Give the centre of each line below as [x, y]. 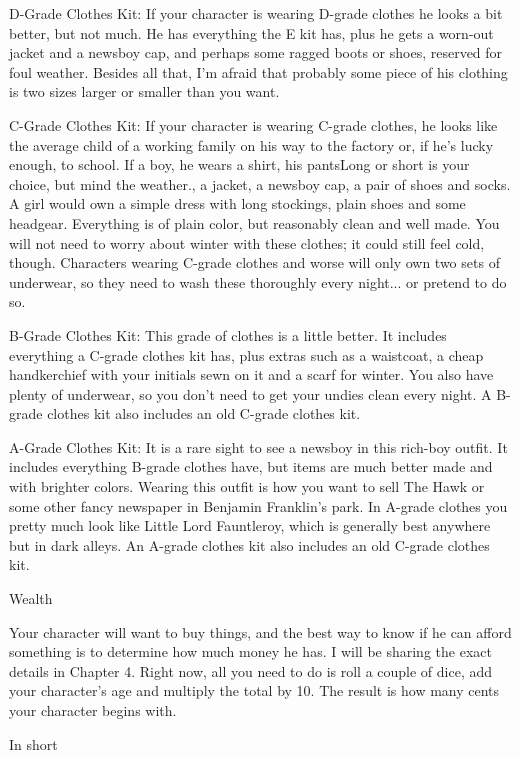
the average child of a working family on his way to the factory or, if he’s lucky [251, 144]
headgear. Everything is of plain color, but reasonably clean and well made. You [254, 222]
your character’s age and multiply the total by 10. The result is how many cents [254, 690]
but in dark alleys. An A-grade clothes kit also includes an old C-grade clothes [249, 544]
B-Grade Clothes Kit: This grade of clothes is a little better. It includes [228, 334]
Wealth [31, 598]
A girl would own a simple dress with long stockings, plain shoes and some [237, 203]
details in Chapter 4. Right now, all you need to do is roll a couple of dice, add [251, 670]
